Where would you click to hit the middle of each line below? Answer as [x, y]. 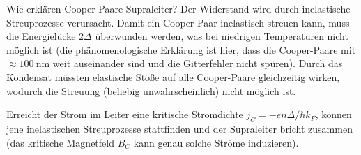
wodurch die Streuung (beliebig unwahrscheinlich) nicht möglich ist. [151, 90]
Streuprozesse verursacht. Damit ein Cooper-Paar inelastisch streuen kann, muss [178, 22]
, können [333, 114]
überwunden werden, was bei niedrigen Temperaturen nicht [222, 36]
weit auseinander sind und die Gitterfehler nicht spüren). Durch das [198, 63]
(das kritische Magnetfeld [60, 142]
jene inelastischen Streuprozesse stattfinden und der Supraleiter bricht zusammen [179, 128]
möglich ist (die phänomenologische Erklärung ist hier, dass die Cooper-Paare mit [181, 49]
